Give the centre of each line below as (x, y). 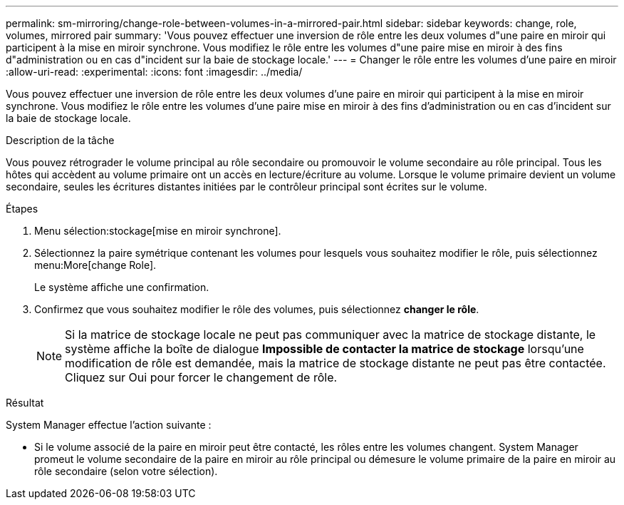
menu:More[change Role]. (95, 265)
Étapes (22, 209)
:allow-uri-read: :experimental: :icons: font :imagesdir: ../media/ (154, 72)
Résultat (25, 403)
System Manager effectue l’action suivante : (109, 425)
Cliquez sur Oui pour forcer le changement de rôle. (201, 377)
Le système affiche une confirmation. (122, 287)
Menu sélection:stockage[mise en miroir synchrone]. (158, 231)
